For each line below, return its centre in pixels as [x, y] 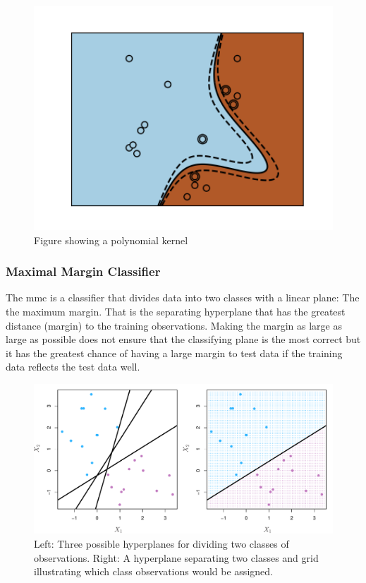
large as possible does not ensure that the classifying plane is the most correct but [183, 339]
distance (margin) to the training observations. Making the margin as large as [174, 325]
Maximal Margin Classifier [83, 271]
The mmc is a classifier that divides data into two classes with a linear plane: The [183, 297]
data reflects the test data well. [73, 367]
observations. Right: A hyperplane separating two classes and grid [176, 557]
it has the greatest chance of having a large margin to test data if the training [174, 353]
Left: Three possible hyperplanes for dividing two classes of [161, 543]
